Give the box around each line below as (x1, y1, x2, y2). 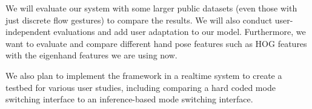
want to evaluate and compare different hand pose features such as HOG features (5, 37, 307, 49)
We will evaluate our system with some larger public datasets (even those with (5, 2, 297, 14)
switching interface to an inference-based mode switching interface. (5, 93, 253, 105)
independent (5, 25, 51, 38)
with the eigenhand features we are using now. (5, 49, 178, 61)
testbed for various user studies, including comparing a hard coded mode (5, 81, 276, 93)
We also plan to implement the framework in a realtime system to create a (5, 69, 282, 81)
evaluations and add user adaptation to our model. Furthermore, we (53, 25, 306, 38)
